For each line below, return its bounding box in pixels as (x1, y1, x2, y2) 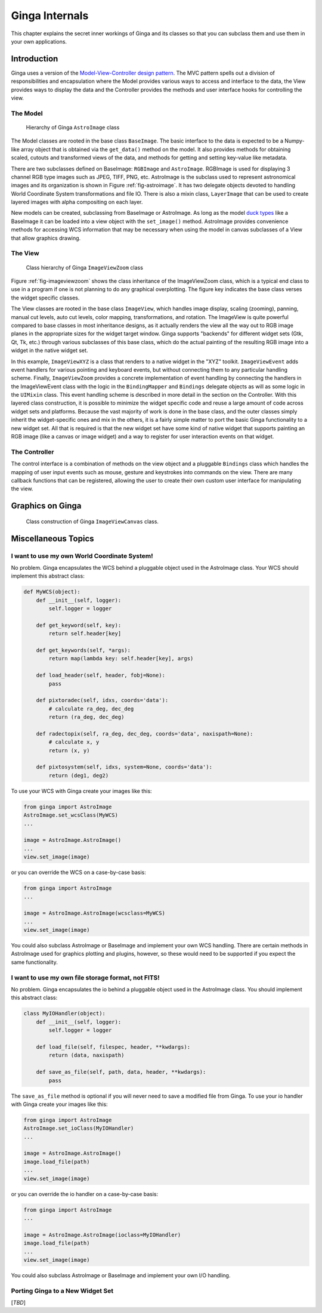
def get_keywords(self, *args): (36, 647, 131, 654)
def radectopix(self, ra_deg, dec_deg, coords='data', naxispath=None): (36, 730, 253, 737)
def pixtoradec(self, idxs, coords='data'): (36, 697, 169, 704)
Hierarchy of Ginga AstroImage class (26, 123, 120, 131)
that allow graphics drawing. (11, 234, 81, 242)
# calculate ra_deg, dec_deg (48, 705, 134, 712)
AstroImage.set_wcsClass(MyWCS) (23, 812, 119, 818)
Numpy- (284, 137, 305, 144)
